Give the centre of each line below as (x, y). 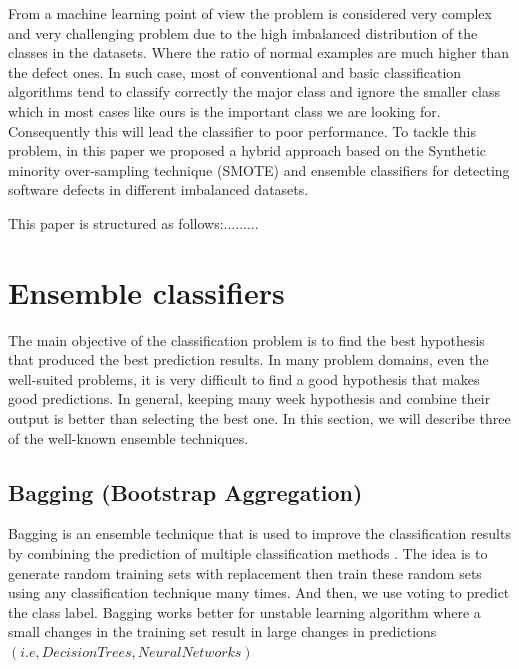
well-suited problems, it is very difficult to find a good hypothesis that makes (244, 378)
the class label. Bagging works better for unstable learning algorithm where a (244, 611)
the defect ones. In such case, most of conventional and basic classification (235, 71)
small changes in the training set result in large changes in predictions (222, 631)
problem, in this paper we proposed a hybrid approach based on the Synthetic (247, 150)
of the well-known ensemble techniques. (128, 437)
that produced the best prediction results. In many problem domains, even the (248, 359)
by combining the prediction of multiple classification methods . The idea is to (248, 553)
